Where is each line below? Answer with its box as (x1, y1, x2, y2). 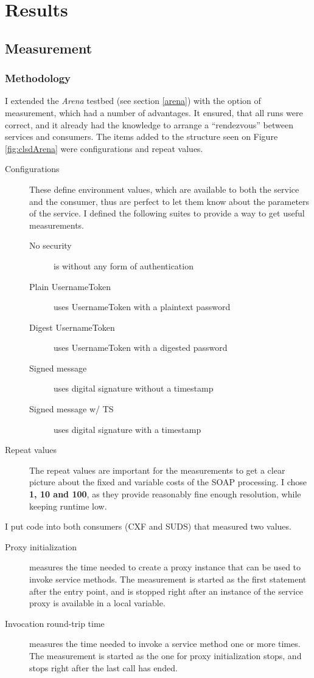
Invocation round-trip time (5, 617, 105, 629)
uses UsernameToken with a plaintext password (54, 300, 231, 313)
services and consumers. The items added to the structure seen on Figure (5, 130, 278, 143)
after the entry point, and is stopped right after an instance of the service (29, 584, 304, 597)
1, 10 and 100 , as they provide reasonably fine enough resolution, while (29, 488, 301, 500)
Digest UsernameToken (29, 320, 115, 333)
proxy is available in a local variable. (29, 597, 166, 609)
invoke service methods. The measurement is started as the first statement (29, 573, 307, 585)
